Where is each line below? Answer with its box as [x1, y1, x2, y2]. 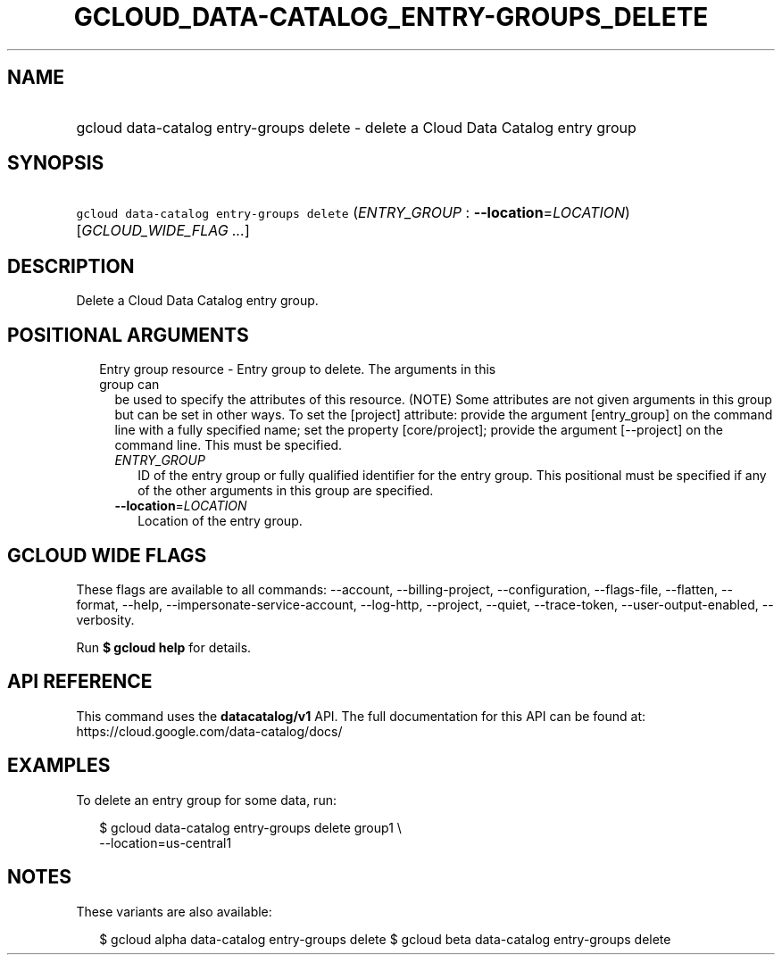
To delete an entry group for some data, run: [76, 792, 337, 808]
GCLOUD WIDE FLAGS [7, 543, 207, 567]
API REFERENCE [7, 670, 153, 693]
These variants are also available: [76, 903, 272, 919]
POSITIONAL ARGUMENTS [7, 323, 249, 346]
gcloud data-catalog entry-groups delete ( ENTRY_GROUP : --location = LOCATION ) [76, 203, 630, 222]
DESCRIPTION [7, 254, 135, 278]
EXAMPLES [7, 754, 111, 777]
